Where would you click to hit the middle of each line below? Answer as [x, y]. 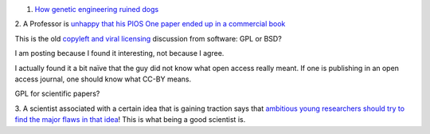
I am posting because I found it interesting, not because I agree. [119, 53]
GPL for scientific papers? [57, 94]
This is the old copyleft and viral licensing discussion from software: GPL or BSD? [148, 38]
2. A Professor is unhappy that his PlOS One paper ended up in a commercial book [150, 24]
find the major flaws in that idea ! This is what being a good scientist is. [130, 120]
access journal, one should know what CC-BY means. [103, 79]
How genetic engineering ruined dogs [97, 9]
